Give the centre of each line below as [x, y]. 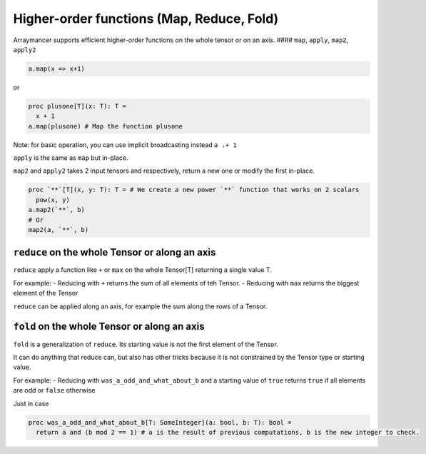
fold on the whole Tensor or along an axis [109, 327]
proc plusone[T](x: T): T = [77, 106]
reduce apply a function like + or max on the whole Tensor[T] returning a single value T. [143, 270]
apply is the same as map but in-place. [71, 158]
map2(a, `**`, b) [59, 229]
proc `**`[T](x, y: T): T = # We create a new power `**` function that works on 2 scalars [194, 190]
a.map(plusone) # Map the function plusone [106, 126]
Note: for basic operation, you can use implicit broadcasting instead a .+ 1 [125, 145]
